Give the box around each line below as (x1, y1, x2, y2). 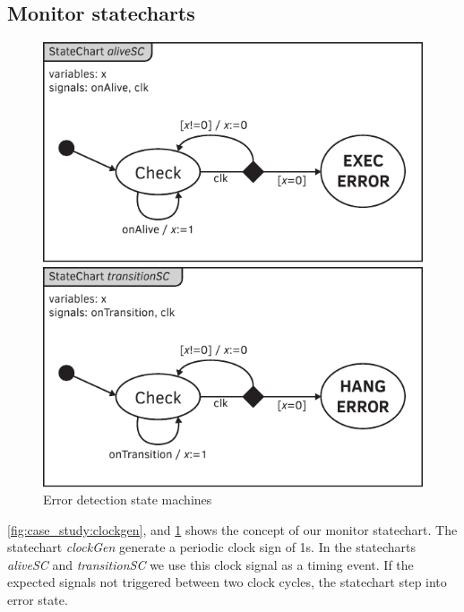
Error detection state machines (43, 490, 212, 509)
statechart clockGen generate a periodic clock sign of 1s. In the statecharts (7, 538, 416, 556)
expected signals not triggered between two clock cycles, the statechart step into (7, 573, 447, 591)
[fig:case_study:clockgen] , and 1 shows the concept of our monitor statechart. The (7, 520, 458, 539)
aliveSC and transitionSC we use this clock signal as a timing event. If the (7, 555, 414, 573)
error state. (7, 590, 68, 609)
